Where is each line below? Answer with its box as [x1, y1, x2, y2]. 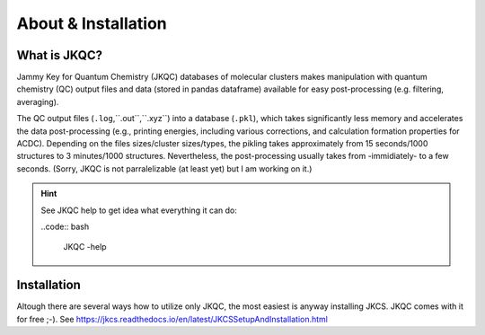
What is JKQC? [16, 48, 103, 63]
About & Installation [16, 13, 167, 33]
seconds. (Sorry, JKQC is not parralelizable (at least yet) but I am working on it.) [16, 163, 313, 174]
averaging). [16, 96, 59, 107]
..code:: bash [40, 221, 90, 232]
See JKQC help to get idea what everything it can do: [40, 205, 237, 216]
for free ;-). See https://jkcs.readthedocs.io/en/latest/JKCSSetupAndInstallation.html [16, 313, 328, 324]
